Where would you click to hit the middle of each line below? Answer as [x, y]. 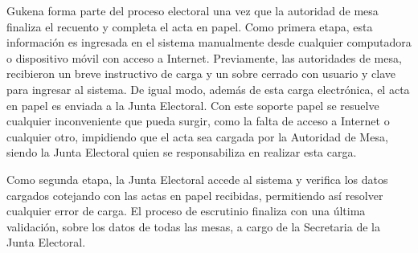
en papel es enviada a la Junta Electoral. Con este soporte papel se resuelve [193, 105]
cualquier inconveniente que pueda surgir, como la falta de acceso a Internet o [198, 121]
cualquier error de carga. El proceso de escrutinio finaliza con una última [186, 211]
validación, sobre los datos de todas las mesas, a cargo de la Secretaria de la [193, 226]
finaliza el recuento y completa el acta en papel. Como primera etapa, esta [190, 26]
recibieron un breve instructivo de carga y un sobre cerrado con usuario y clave [201, 73]
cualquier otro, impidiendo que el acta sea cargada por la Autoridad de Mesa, [197, 136]
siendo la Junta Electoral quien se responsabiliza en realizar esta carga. [182, 152]
